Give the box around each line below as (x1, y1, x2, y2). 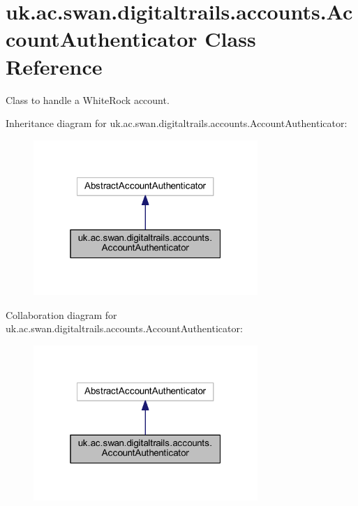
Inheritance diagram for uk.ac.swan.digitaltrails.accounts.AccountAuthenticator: (6, 116, 348, 131)
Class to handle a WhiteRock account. (6, 92, 170, 107)
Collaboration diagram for (6, 307, 117, 322)
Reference (6, 52, 103, 80)
